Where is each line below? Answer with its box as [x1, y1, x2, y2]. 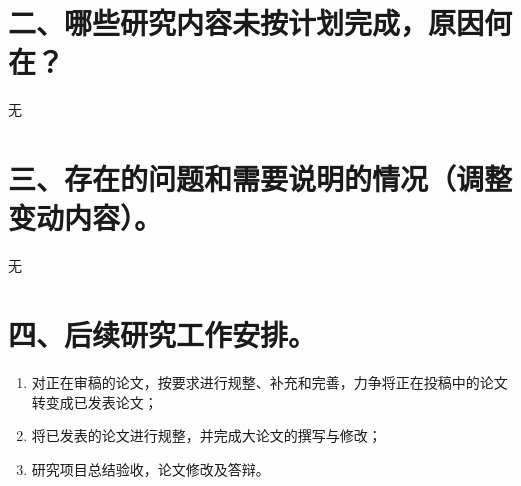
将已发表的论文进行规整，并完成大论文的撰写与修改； [31, 425, 382, 446]
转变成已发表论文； [31, 391, 158, 412]
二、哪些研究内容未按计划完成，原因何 [8, 2, 513, 43]
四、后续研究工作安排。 [8, 314, 317, 354]
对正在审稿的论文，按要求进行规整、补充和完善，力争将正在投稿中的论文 [31, 371, 508, 392]
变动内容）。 [8, 197, 163, 238]
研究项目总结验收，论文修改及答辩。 [31, 458, 270, 479]
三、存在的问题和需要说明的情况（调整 [8, 158, 513, 199]
